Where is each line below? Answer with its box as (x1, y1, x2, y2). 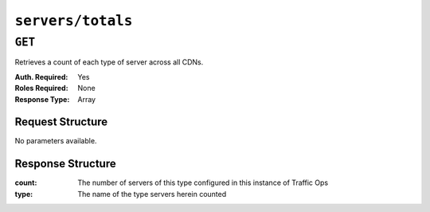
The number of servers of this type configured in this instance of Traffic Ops (77, 178, 329, 187)
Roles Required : (14, 84, 68, 93)
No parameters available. (14, 136, 97, 146)
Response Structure (14, 157, 116, 171)
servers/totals (14, 12, 133, 29)
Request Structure (14, 116, 108, 129)
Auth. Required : (14, 72, 68, 81)
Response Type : (14, 94, 70, 104)
